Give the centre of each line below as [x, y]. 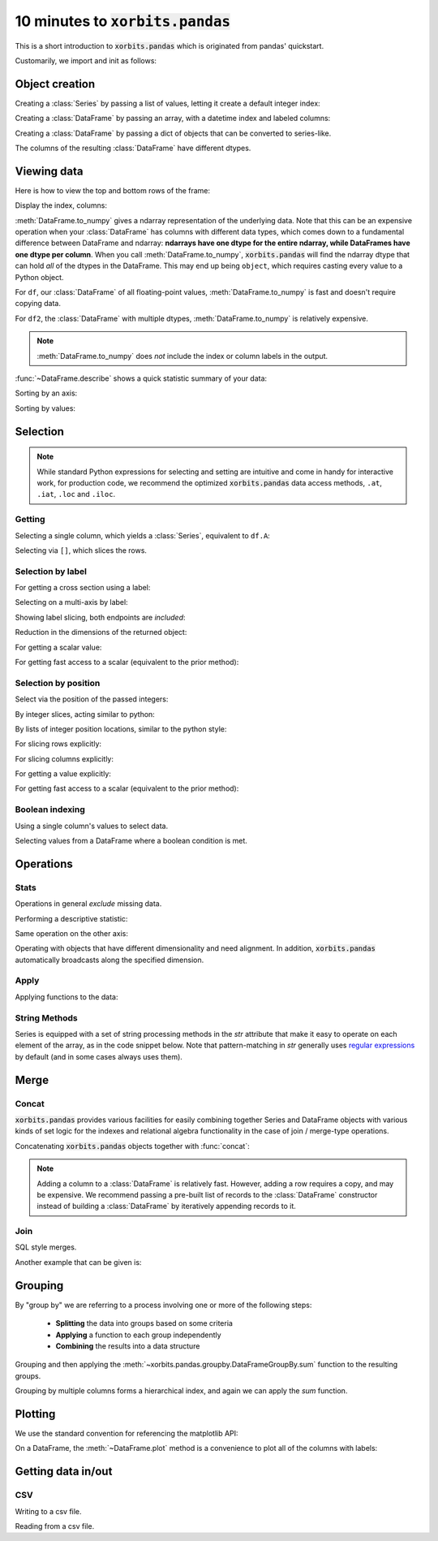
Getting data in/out [64, 1472]
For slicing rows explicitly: [58, 744]
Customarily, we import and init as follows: [86, 60]
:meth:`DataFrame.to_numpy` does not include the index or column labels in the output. [182, 356]
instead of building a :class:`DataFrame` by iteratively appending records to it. [166, 1206]
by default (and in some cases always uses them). [99, 1056]
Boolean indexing [50, 809]
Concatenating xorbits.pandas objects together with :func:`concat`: [133, 1146]
